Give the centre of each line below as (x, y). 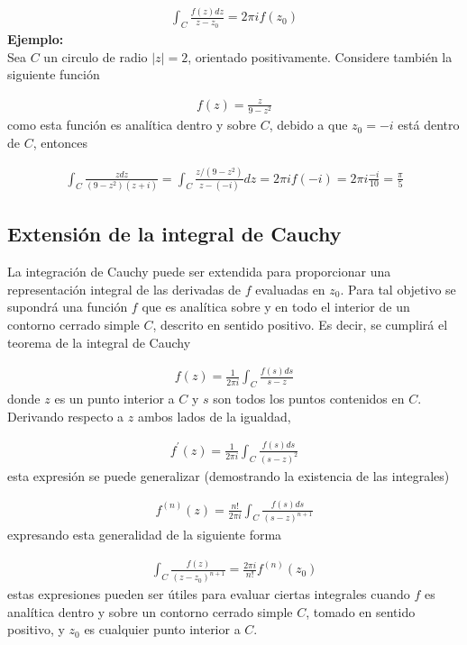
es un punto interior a (114, 399)
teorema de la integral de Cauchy (99, 342)
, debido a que (308, 125)
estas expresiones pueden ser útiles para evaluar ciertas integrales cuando (209, 594)
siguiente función (54, 74)
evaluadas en (290, 289)
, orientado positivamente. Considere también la (320, 56)
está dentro (429, 125)
